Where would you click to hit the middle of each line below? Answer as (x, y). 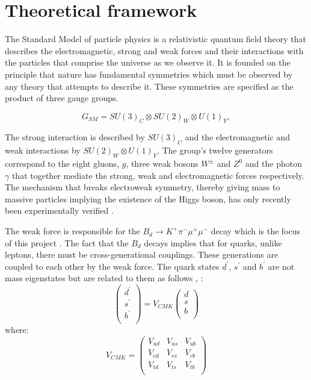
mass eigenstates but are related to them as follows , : (104, 278)
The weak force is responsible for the (72, 231)
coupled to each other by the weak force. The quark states (112, 266)
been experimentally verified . (59, 210)
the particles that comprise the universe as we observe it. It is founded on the (148, 62)
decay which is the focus (256, 231)
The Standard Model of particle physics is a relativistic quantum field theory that (156, 39)
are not (281, 266)
